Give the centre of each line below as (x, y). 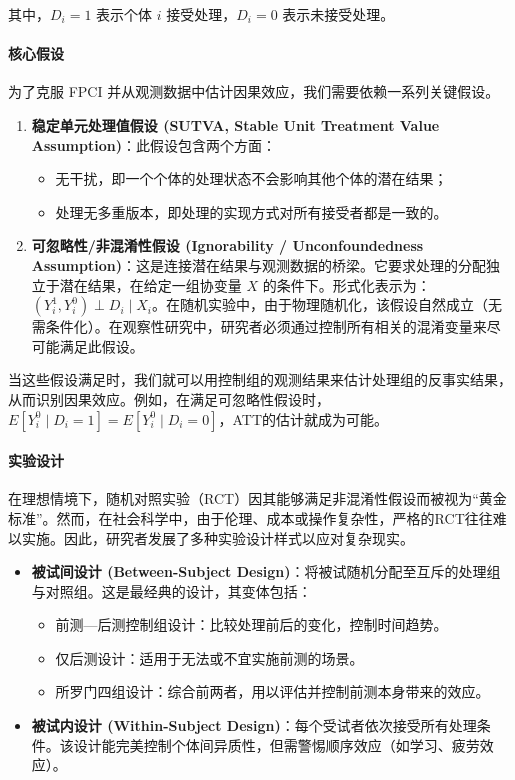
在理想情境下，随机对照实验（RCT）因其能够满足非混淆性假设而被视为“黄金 (257, 498)
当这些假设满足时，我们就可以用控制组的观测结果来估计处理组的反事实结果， (260, 379)
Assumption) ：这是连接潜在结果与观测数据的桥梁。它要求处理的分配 (258, 264)
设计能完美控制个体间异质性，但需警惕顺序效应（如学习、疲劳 (276, 744)
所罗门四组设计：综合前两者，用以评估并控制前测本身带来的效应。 (272, 691)
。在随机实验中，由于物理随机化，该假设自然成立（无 (327, 304)
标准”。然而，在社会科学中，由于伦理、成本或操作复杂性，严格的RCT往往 (250, 517)
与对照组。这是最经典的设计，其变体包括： (171, 590)
